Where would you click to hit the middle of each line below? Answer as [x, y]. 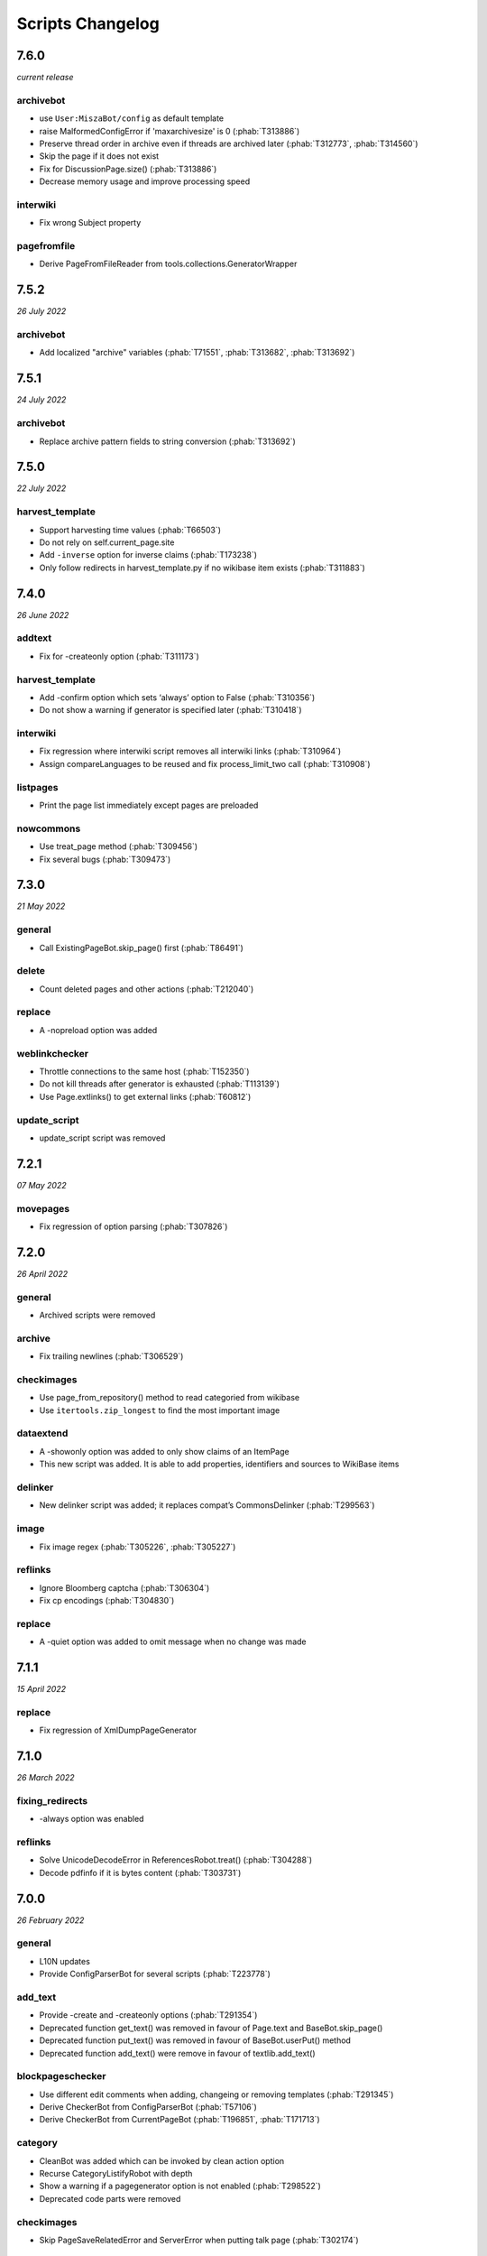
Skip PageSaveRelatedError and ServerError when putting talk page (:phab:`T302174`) [199, 2240]
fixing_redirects [52, 1800]
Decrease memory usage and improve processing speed [145, 181]
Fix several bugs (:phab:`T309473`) [105, 859]
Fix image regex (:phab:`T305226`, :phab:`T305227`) [138, 1547]
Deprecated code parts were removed [110, 2198]
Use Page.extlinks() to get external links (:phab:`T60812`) [145, 1096]
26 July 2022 [41, 311]
